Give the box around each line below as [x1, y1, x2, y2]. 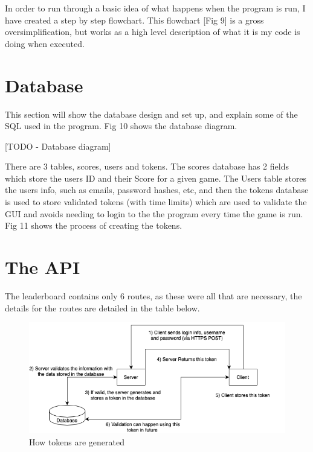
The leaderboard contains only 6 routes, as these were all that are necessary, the [5, 289, 302, 302]
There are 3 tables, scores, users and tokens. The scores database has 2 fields [5, 160, 289, 173]
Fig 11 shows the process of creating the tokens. [5, 219, 182, 232]
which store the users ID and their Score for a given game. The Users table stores [5, 171, 307, 184]
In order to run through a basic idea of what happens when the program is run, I [5, 2, 306, 14]
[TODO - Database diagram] [5, 139, 111, 152]
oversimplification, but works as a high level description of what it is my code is [5, 25, 300, 38]
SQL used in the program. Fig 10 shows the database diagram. [5, 119, 237, 132]
